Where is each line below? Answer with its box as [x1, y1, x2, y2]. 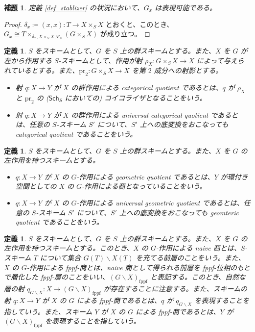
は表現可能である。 [155, 2, 217, 12]
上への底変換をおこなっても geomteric [119, 207, 239, 217]
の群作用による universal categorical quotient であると [71, 109, 238, 120]
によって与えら [196, 55, 244, 65]
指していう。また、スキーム [4, 306, 93, 316]
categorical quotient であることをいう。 [15, 129, 137, 139]
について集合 [40, 252, 81, 262]
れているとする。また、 [4, 65, 79, 76]
